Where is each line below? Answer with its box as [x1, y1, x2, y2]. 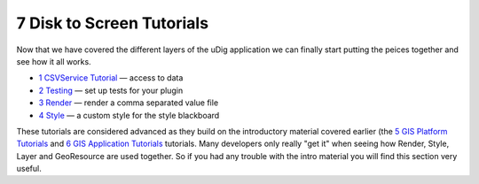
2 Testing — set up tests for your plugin [38, 85, 184, 96]
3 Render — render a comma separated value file [38, 97, 219, 108]
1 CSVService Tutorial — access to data [38, 73, 184, 83]
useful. [16, 164, 42, 174]
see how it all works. [16, 56, 92, 66]
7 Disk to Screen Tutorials [16, 13, 208, 33]
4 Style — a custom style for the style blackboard [38, 110, 220, 120]
